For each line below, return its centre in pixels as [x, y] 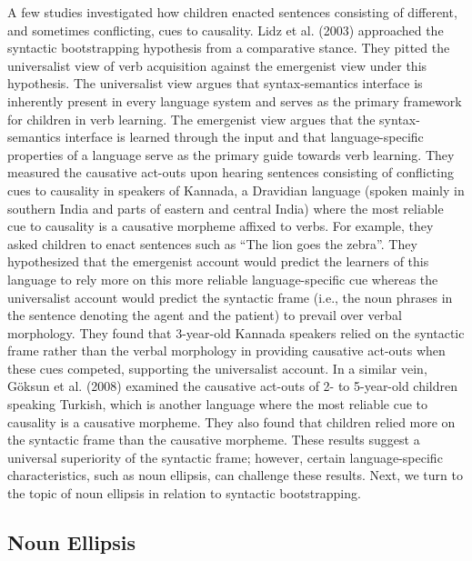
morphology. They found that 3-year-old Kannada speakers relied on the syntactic [236, 332]
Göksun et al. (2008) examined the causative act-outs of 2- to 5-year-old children [233, 386]
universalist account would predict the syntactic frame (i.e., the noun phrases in [230, 297]
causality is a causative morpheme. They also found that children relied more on [231, 421]
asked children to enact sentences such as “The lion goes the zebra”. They [212, 243]
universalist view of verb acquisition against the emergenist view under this [217, 65]
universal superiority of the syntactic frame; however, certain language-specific [225, 457]
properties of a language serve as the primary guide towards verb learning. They [231, 154]
